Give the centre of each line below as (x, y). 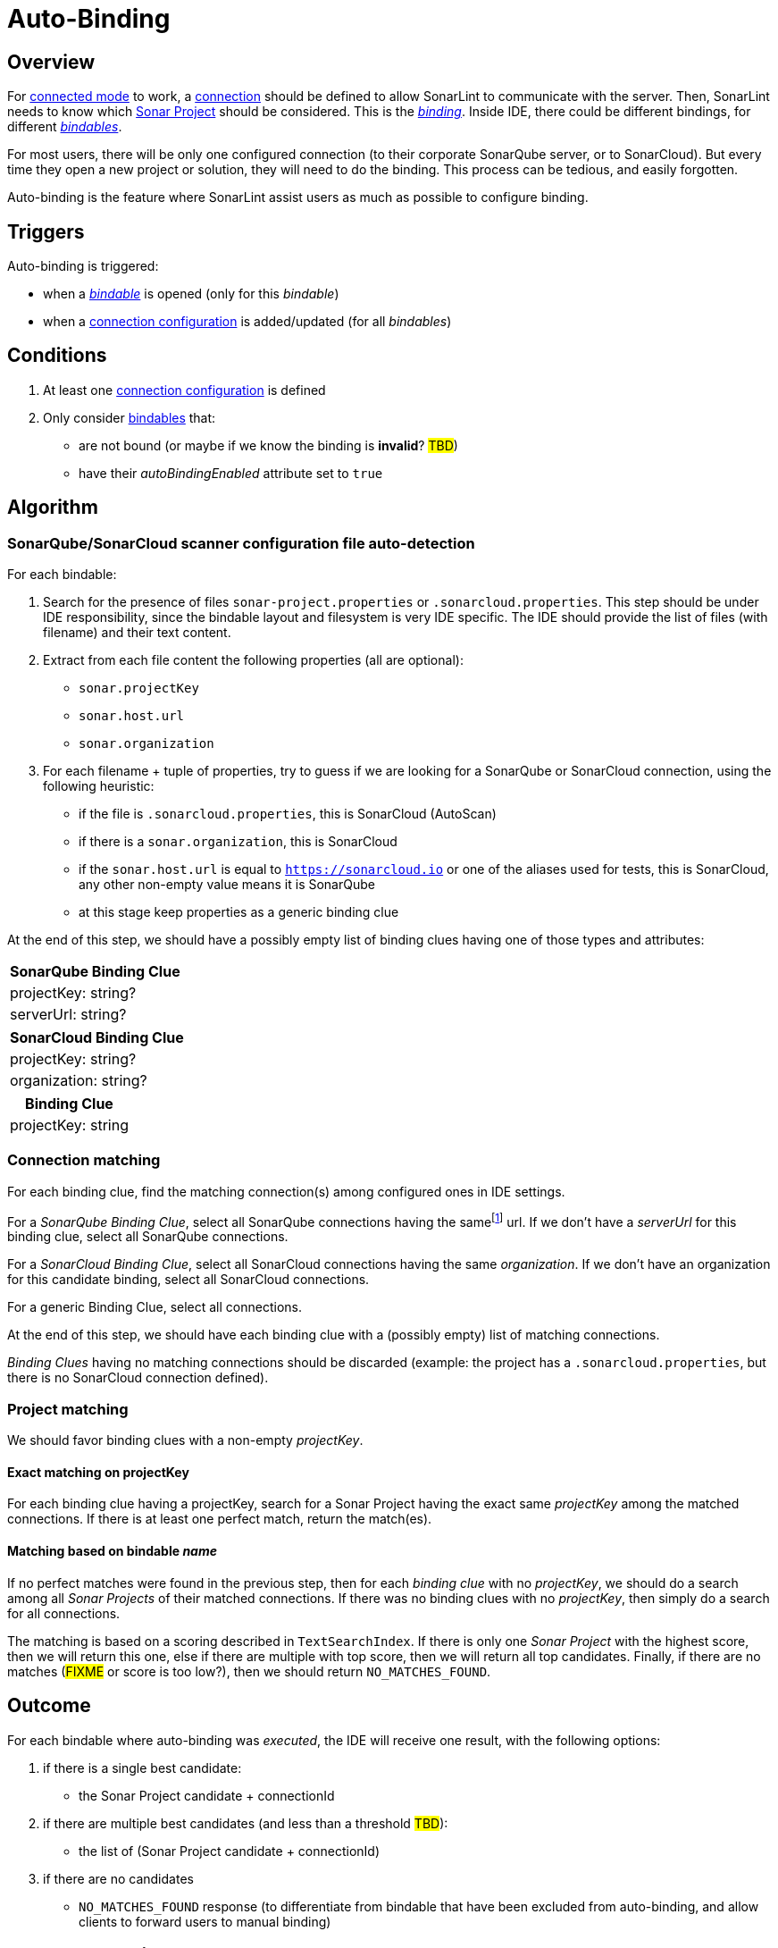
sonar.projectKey (139, 689)
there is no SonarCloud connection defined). (138, 1378)
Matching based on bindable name (112, 1551)
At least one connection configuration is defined (184, 390)
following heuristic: (99, 786)
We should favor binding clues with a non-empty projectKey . (185, 1440)
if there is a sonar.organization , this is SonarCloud (238, 842)
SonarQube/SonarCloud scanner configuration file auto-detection (241, 543)
